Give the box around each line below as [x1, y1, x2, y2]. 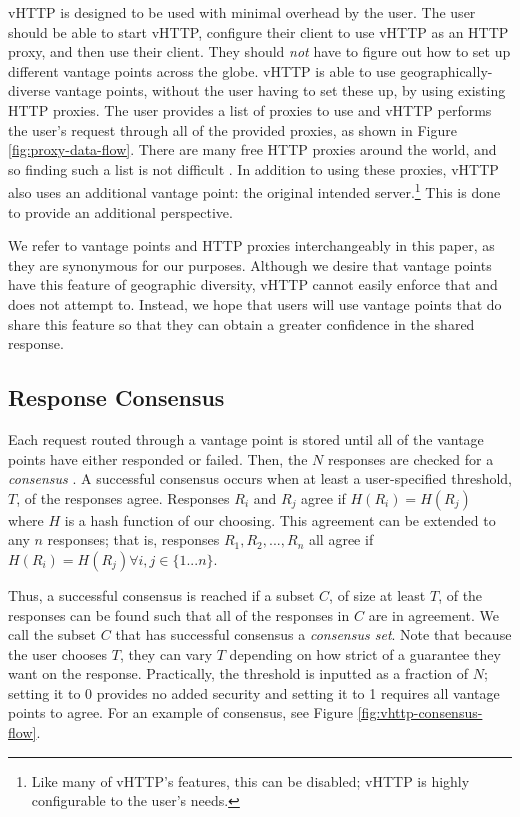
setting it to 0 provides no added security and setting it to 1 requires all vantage [8, 682, 500, 703]
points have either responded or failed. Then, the [8, 448, 308, 469]
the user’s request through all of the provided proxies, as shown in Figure [8, 119, 457, 140]
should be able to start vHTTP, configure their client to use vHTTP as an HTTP [8, 21, 509, 42]
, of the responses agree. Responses [16, 487, 230, 508]
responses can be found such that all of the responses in [8, 604, 350, 625]
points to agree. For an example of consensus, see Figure [8, 702, 354, 723]
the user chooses [8, 643, 108, 664]
